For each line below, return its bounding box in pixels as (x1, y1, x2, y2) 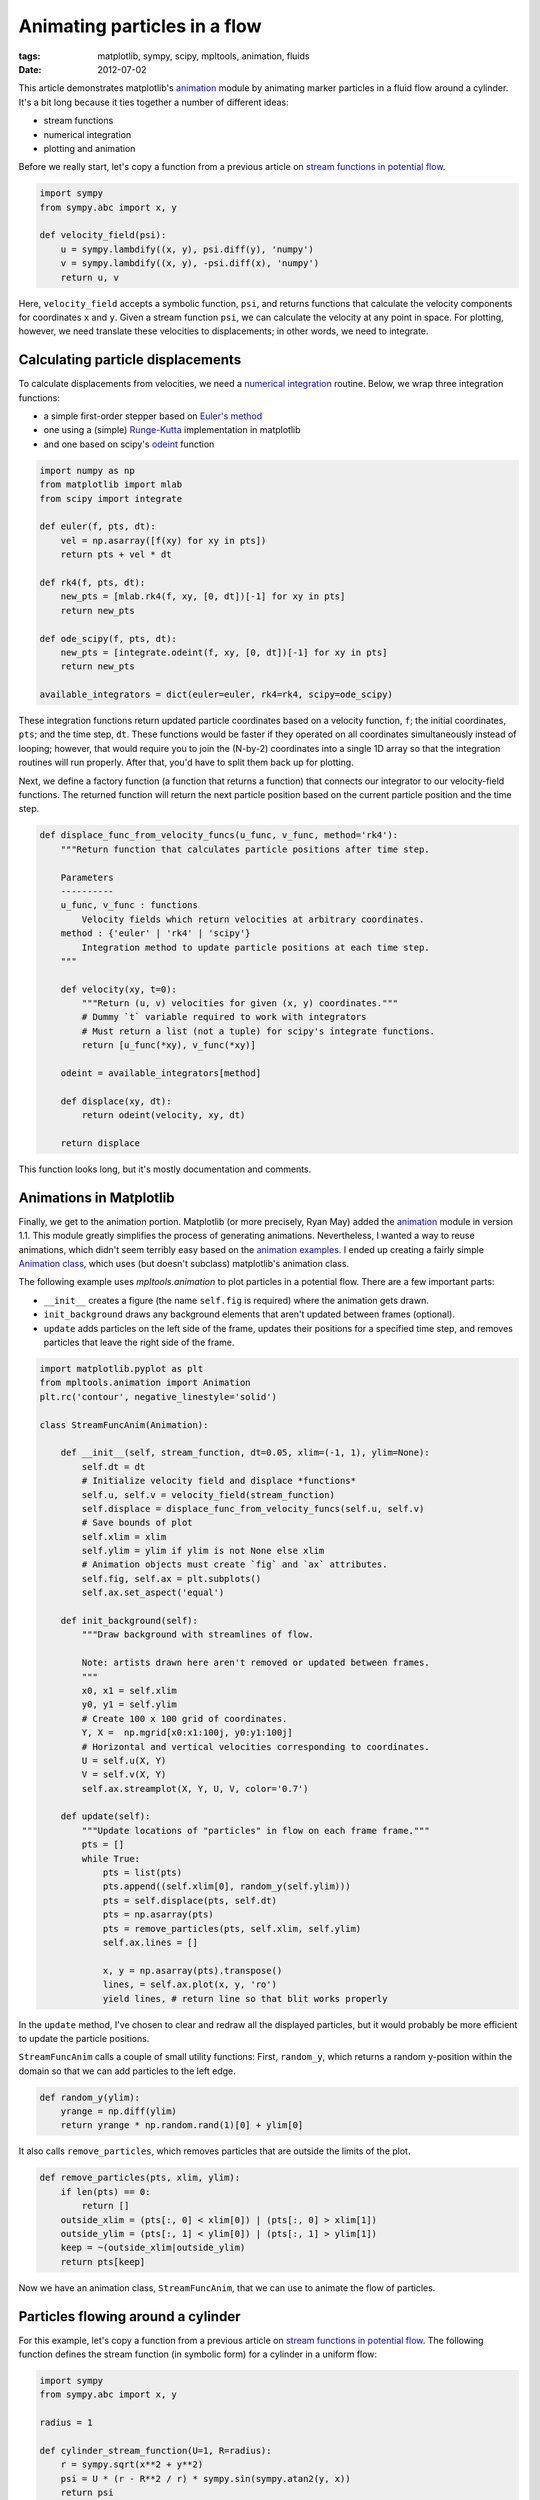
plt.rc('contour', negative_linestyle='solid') (39, 1391, 277, 1402)
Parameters (60, 871, 114, 883)
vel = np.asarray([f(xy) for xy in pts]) (60, 535, 267, 546)
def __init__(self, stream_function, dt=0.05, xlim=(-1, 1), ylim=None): (60, 1447, 430, 1459)
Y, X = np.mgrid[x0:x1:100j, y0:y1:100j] (81, 1727, 294, 1739)
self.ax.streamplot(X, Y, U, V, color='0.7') (81, 1783, 309, 1794)
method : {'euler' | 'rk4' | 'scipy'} (60, 928, 251, 939)
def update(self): (60, 1811, 151, 1822)
